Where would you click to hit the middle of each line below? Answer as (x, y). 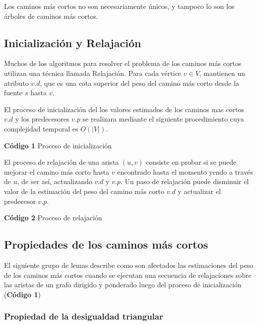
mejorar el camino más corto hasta (57, 171)
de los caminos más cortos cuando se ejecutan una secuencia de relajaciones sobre (128, 275)
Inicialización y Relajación (73, 42)
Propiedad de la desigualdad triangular (84, 316)
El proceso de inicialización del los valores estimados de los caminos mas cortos (124, 109)
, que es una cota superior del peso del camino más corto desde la (139, 83)
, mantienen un (222, 73)
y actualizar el (199, 191)
